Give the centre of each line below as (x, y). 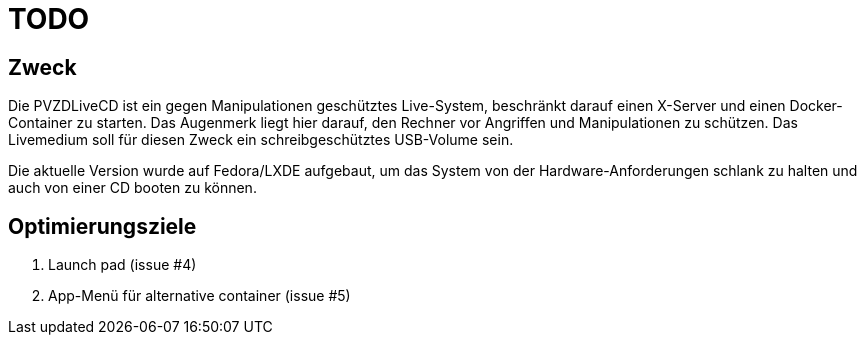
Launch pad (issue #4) (122, 265)
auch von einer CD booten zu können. (132, 188)
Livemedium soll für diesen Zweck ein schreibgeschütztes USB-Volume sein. (261, 140)
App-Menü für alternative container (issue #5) (199, 296)
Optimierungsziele (102, 226)
